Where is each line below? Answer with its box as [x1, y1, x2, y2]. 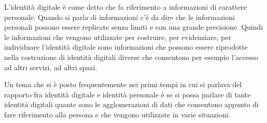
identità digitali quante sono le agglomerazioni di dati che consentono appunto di [4, 99, 259, 110]
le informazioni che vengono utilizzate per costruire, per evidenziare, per [4, 31, 232, 42]
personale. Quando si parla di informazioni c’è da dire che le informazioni [4, 11, 235, 22]
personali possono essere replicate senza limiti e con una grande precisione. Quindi [4, 22, 263, 32]
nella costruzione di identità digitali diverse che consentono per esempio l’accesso [4, 51, 258, 62]
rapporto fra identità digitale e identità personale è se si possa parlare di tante [4, 89, 251, 99]
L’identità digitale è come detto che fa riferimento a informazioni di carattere [4, 2, 247, 12]
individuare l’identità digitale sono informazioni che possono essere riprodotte [4, 42, 248, 52]
